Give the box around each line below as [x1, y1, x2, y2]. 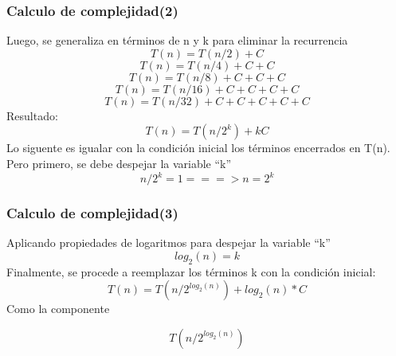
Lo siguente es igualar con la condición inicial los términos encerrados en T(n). [6, 139, 390, 156]
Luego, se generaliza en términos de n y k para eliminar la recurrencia [6, 32, 348, 49]
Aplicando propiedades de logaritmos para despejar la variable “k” [6, 234, 331, 251]
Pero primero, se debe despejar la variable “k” [6, 155, 232, 171]
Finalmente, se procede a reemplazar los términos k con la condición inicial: [6, 263, 376, 280]
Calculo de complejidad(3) [6, 203, 178, 223]
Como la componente [6, 300, 110, 317]
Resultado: [6, 107, 58, 123]
